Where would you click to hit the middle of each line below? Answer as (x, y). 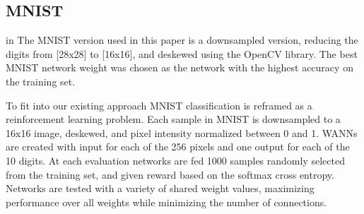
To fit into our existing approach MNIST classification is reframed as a (159, 105)
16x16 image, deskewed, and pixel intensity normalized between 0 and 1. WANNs (182, 132)
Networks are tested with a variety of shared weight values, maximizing (160, 188)
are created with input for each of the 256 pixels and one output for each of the (178, 147)
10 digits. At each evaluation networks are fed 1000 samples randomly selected (175, 160)
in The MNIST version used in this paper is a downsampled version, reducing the (182, 40)
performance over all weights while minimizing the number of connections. (166, 202)
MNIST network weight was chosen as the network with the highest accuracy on (180, 67)
